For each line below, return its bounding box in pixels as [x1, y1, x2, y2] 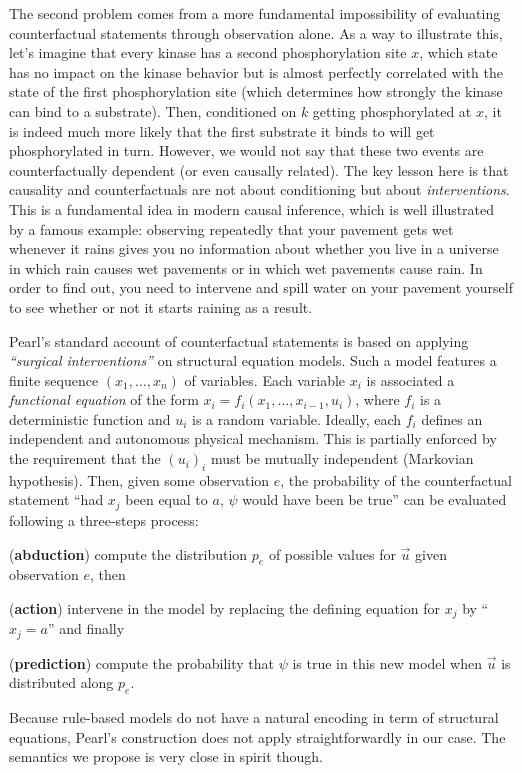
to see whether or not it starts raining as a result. [9, 296, 313, 317]
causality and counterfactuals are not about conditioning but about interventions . [9, 179, 510, 200]
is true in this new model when [292, 652, 483, 673]
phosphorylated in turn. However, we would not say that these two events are [9, 140, 484, 161]
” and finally [47, 618, 125, 639]
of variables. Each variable [184, 369, 346, 390]
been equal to [125, 489, 208, 510]
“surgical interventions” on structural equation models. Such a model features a [9, 350, 497, 371]
